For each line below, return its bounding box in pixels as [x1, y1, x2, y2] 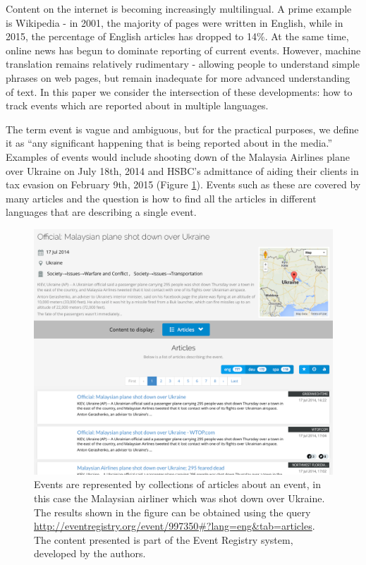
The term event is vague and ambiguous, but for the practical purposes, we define [6, 121, 359, 136]
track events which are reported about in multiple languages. [6, 98, 269, 113]
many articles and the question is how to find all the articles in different [6, 190, 317, 205]
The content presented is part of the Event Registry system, [34, 532, 293, 547]
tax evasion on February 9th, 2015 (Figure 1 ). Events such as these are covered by [6, 177, 361, 192]
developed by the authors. [34, 546, 146, 561]
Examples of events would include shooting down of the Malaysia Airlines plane [6, 149, 350, 164]
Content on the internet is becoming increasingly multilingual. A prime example [6, 1, 352, 16]
